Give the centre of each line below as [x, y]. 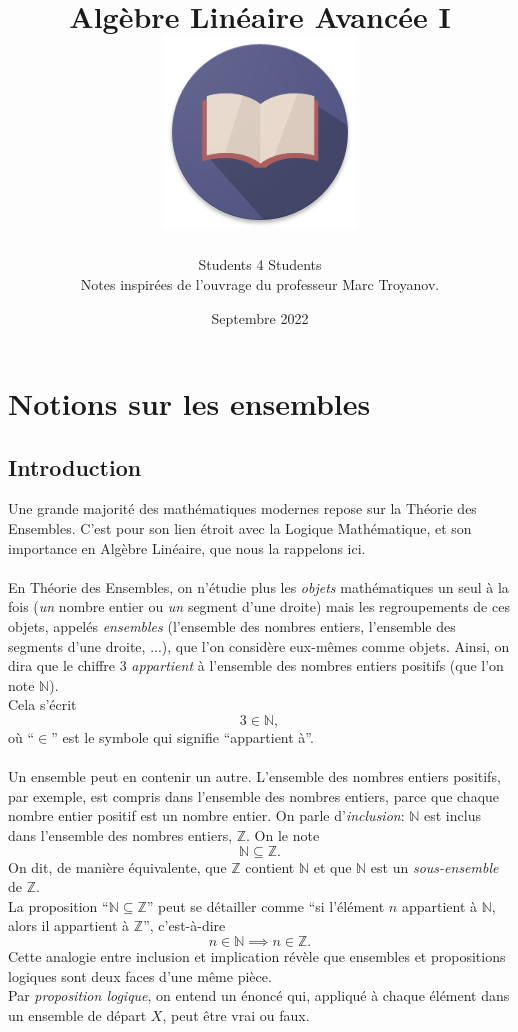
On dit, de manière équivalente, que [117, 866]
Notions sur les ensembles [189, 403]
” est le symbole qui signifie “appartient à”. [182, 737]
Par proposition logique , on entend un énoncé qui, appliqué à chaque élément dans [259, 995]
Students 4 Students [260, 264]
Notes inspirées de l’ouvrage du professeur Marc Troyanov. [260, 283]
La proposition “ [58, 905]
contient [270, 866]
